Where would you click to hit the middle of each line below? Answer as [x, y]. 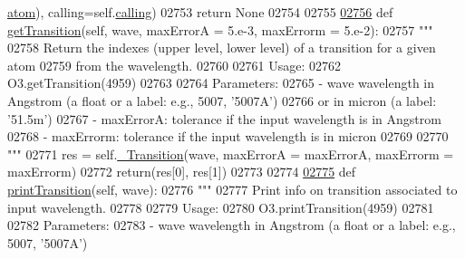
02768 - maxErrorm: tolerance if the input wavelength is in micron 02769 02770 [228, 136]
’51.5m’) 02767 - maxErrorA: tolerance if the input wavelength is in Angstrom [224, 118]
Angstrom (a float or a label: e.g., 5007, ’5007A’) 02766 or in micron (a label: [222, 100]
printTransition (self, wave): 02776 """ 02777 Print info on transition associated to [232, 189]
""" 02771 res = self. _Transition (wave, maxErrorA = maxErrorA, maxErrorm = [231, 153]
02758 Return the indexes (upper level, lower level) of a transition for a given [222, 48]
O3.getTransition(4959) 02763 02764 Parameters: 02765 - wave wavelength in [221, 83]
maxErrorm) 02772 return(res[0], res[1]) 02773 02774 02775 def [182, 172]
